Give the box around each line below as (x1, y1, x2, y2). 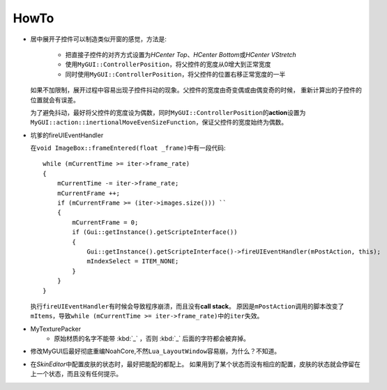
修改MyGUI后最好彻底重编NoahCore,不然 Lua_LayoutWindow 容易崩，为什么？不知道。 (30, 347, 281, 355)
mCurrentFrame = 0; (72, 218, 139, 226)
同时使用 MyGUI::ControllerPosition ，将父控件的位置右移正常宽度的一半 (65, 70, 286, 78)
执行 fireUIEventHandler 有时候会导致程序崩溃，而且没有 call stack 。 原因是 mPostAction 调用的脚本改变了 (30, 302, 344, 310)
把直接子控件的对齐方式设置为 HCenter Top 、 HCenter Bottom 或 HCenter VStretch (65, 50, 296, 58)
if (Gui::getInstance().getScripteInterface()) (72, 228, 238, 236)
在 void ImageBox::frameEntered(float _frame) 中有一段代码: (30, 143, 226, 153)
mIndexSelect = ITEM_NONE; (86, 258, 179, 265)
